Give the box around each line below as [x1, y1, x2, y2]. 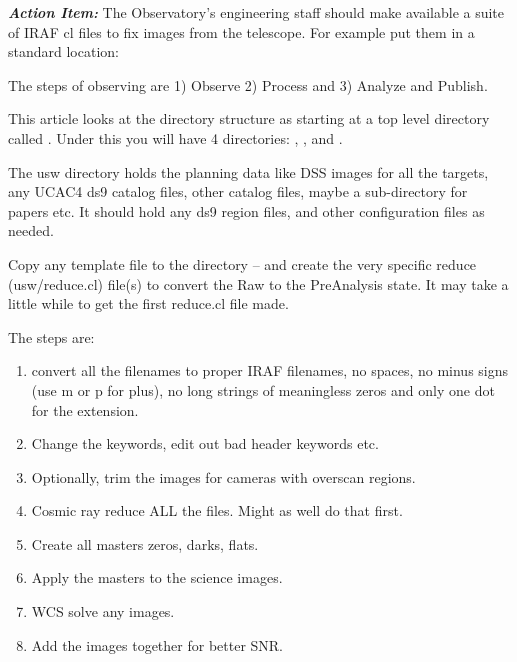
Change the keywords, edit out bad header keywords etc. [31, 433, 379, 454]
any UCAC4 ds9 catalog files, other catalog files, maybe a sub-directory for [8, 181, 468, 202]
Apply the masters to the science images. [31, 567, 283, 588]
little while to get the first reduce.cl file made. [8, 293, 289, 314]
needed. [8, 220, 54, 241]
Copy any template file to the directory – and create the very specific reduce [8, 253, 477, 274]
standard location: [8, 41, 119, 62]
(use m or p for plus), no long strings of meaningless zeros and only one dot [31, 379, 495, 400]
